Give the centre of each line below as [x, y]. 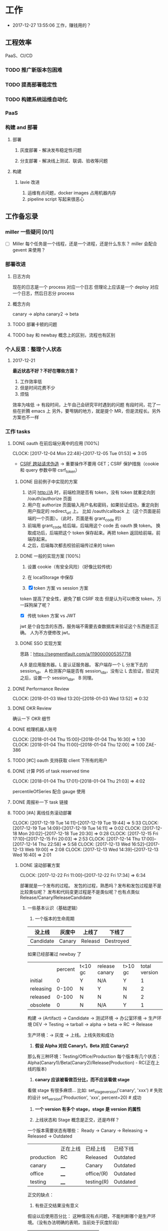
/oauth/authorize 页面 [49, 499]
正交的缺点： [40, 1195]
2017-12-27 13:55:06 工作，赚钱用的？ [52, 25]
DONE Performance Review [41, 689]
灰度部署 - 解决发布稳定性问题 [50, 150]
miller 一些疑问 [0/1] [29, 232]
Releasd [90, 941]
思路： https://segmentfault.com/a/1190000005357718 [75, 654]
